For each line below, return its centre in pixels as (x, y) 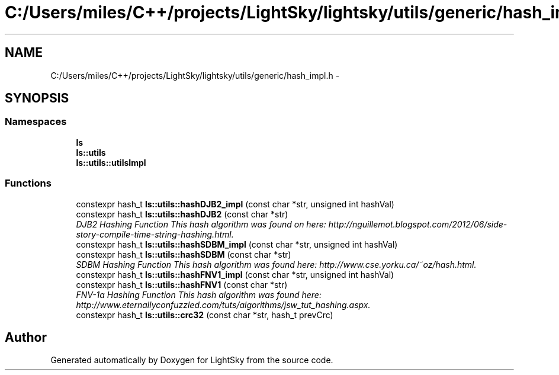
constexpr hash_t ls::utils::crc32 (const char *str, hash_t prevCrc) (205, 315)
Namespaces (36, 122)
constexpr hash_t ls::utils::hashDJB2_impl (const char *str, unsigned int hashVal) (235, 204)
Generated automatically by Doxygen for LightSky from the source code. (192, 360)
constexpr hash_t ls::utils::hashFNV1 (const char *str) (182, 284)
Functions (28, 183)
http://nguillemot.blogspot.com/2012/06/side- (418, 224)
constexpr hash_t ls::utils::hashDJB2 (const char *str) (182, 214)
